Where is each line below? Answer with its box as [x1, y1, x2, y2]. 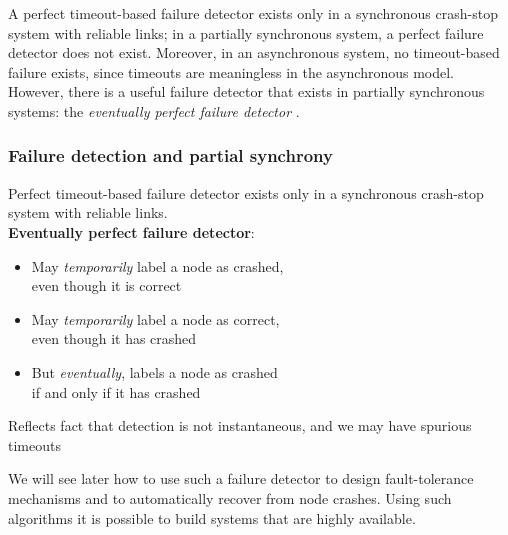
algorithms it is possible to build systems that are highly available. [8, 507, 416, 528]
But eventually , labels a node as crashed [31, 361, 278, 382]
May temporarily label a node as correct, [31, 308, 280, 329]
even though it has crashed [31, 328, 197, 349]
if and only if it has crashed [31, 381, 201, 402]
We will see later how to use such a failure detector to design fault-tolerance [8, 468, 474, 489]
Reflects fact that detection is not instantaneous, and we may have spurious [8, 415, 472, 436]
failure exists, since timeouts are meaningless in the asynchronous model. [8, 61, 454, 82]
